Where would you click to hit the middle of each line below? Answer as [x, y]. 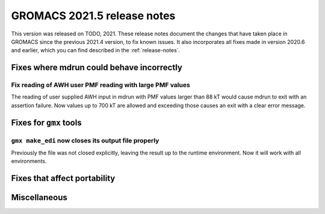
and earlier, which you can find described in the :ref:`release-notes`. [96, 50]
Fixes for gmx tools [46, 122]
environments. [29, 161]
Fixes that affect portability [63, 178]
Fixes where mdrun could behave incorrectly [97, 68]
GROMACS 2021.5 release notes [93, 16]
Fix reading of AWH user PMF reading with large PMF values [101, 85]
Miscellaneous [39, 197]
